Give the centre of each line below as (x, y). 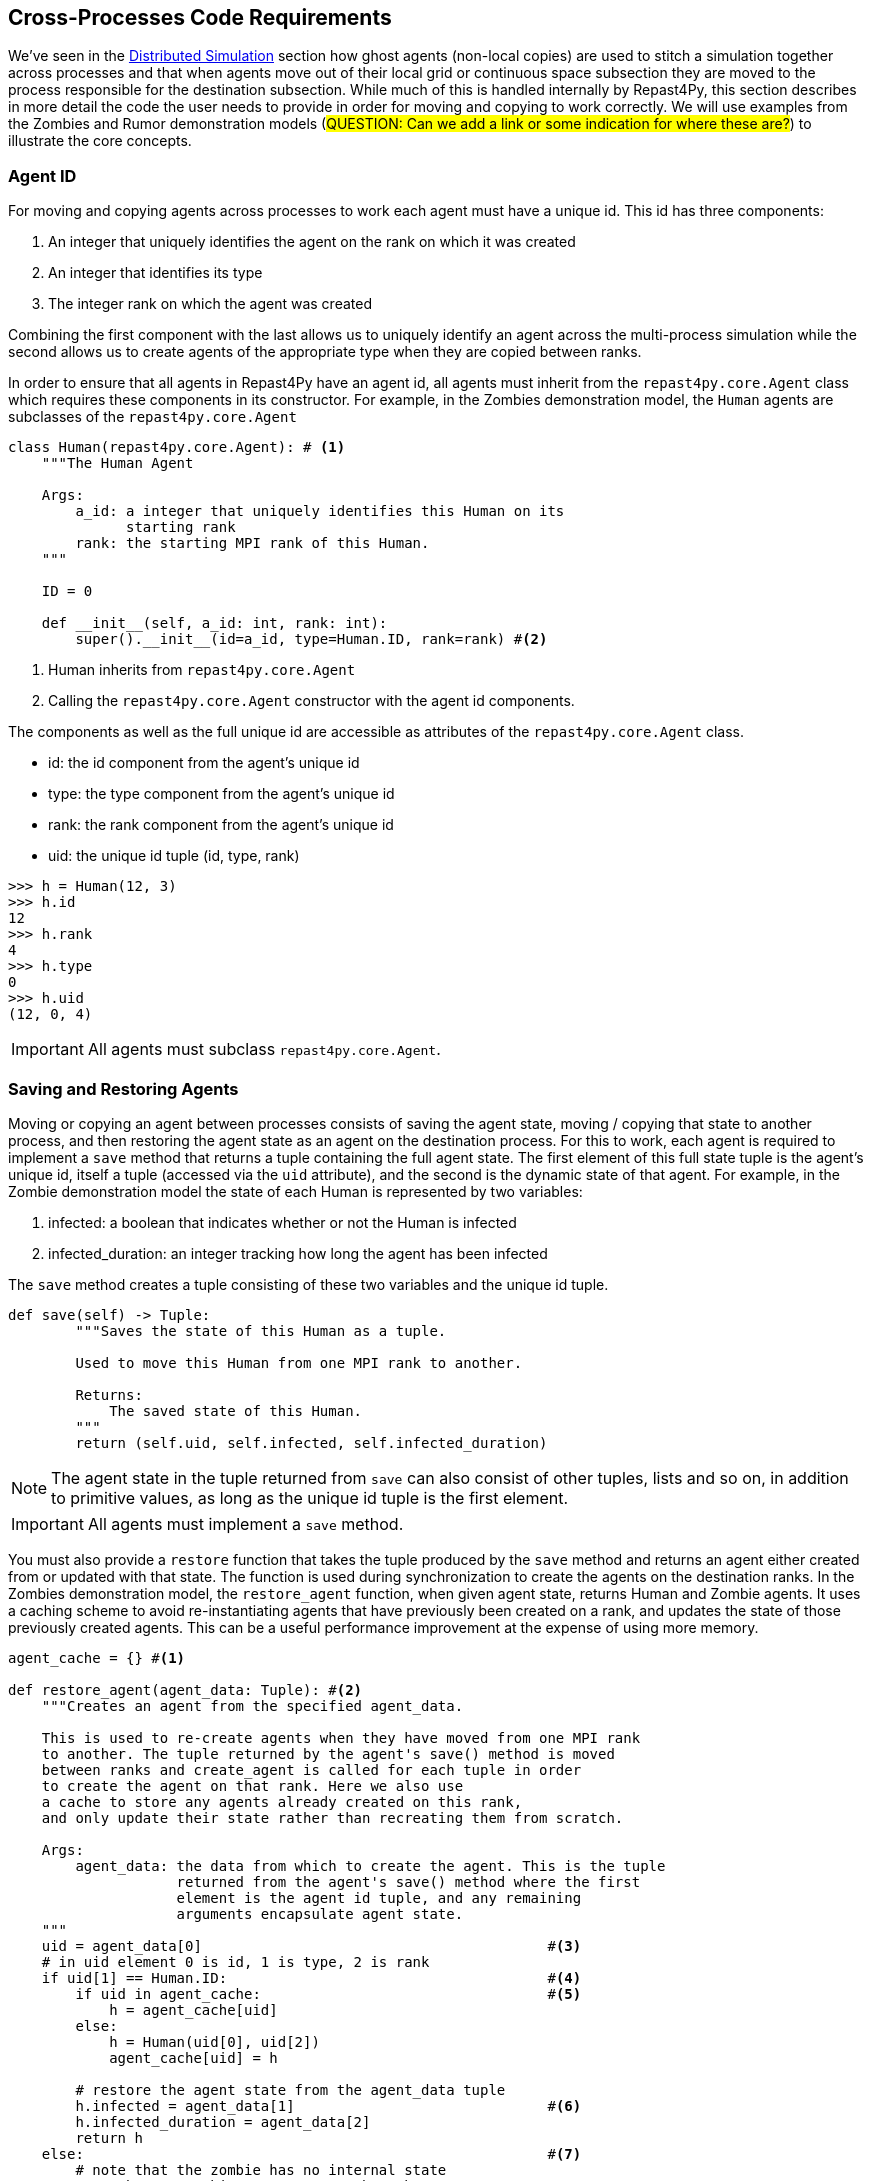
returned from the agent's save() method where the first (408, 1881)
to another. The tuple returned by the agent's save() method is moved (328, 1753)
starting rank (181, 527)
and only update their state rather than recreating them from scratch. (332, 1817)
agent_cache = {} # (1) (97, 1657)
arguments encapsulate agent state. (320, 1913)
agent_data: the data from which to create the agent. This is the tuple (370, 1865)
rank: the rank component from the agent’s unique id (221, 825)
